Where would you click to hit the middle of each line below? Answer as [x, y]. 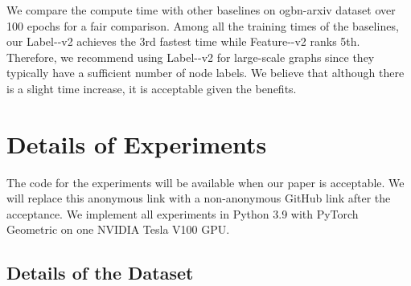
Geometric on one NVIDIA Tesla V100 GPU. [118, 229]
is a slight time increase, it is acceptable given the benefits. [152, 88]
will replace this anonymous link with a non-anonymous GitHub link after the [199, 198]
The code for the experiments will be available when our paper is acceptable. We [205, 182]
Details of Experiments [137, 143]
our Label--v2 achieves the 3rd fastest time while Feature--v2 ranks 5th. [183, 41]
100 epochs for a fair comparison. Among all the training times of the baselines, [203, 25]
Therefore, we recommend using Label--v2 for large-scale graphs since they [191, 57]
